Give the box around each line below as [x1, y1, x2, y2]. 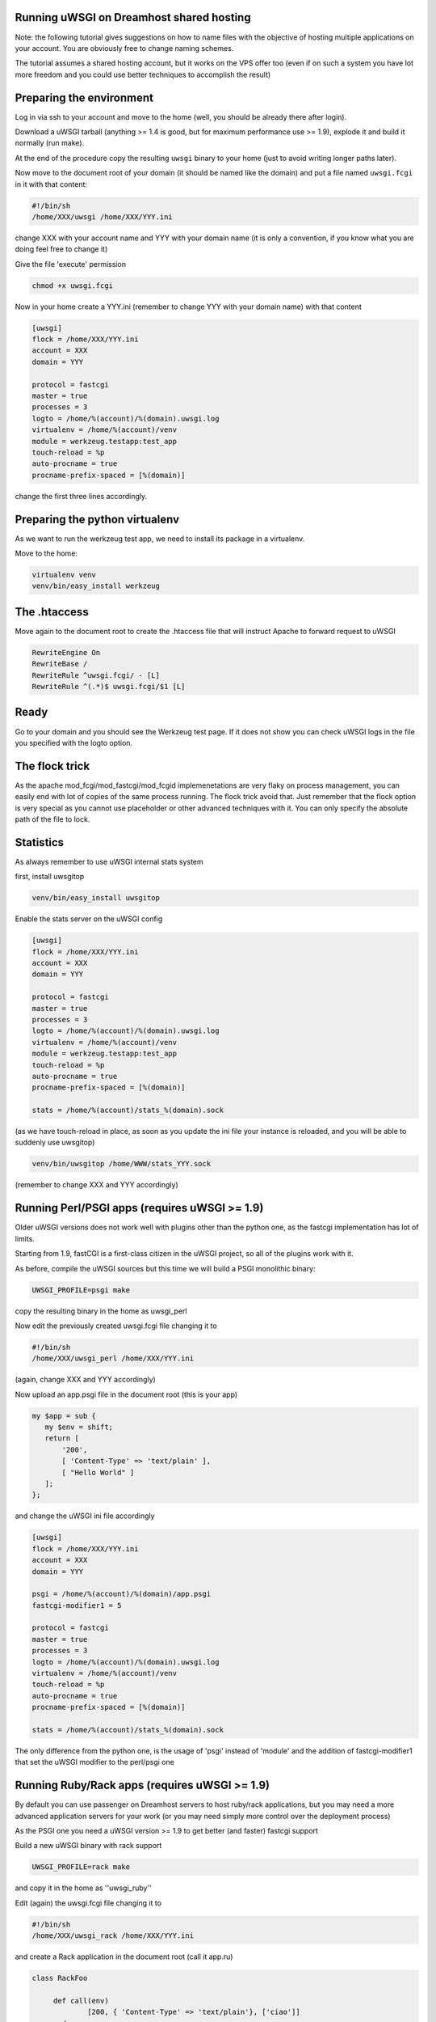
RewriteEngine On [31, 648, 101, 657]
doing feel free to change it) [15, 244, 108, 254]
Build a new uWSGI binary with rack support [15, 1841, 162, 1851]
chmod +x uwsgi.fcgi [31, 281, 113, 290]
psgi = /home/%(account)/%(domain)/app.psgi [31, 1589, 212, 1599]
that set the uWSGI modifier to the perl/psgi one [15, 1758, 175, 1767]
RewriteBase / [31, 659, 88, 669]
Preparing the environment [15, 91, 153, 104]
